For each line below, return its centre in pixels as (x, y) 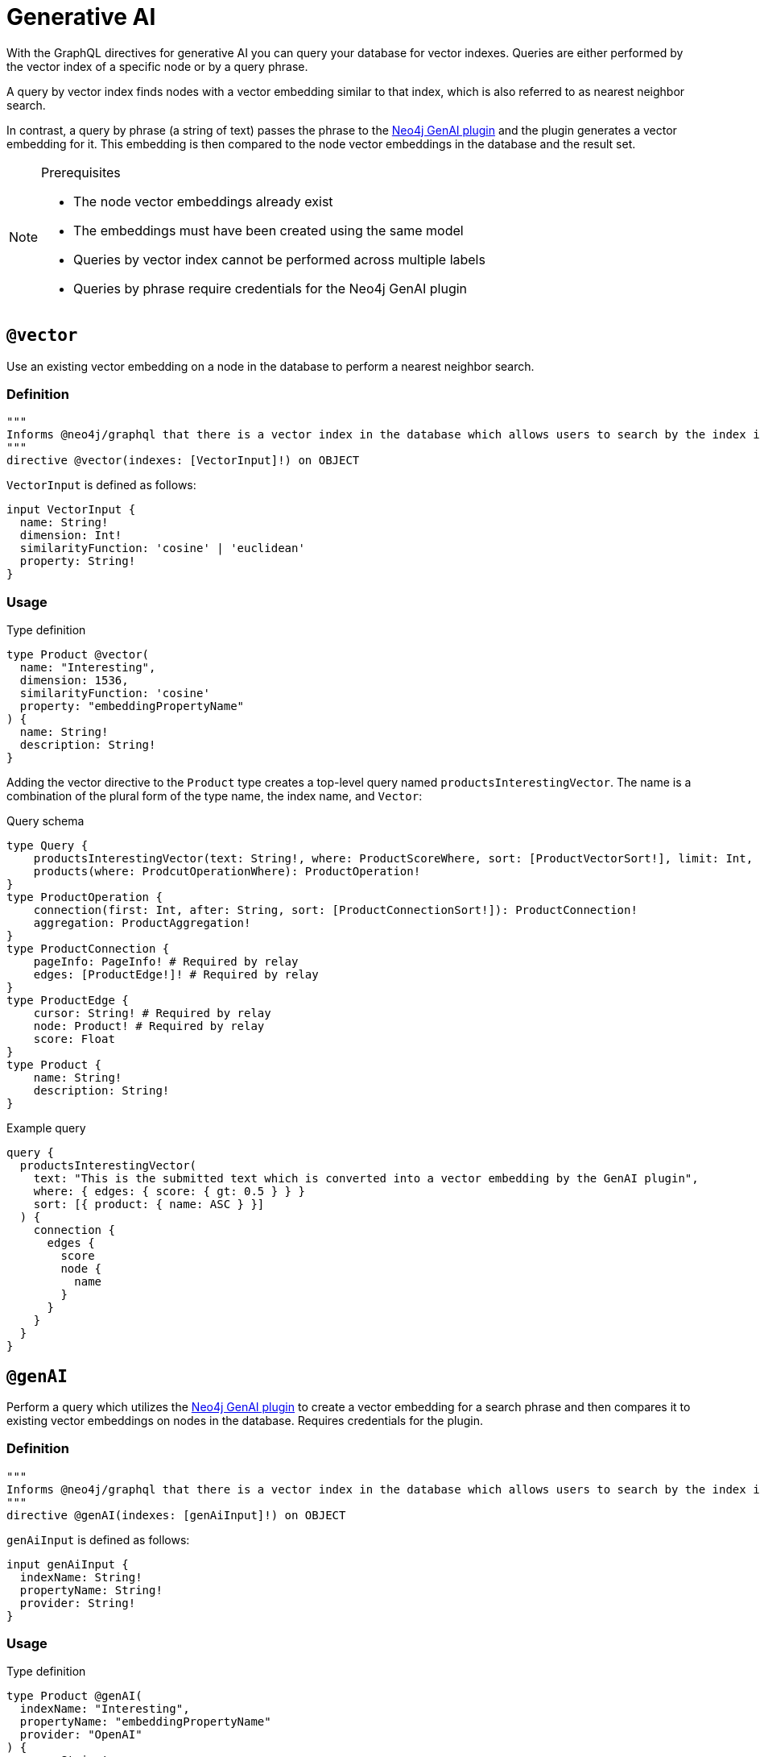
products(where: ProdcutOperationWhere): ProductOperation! (227, 872)
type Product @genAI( (74, 1696)
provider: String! (78, 1603)
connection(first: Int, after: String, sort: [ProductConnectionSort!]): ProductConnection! (335, 910)
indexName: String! (81, 1577)
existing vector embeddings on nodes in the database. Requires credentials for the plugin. (245, 1420)
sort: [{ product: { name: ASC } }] (149, 1205)
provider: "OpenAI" (81, 1735)
